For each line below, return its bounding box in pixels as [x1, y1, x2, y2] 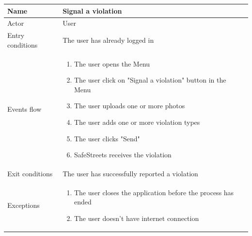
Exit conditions [7, 169, 53, 179]
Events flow [7, 104, 42, 114]
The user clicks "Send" [74, 133, 140, 143]
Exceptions [7, 200, 40, 210]
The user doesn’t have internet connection [74, 213, 199, 223]
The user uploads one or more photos [74, 101, 185, 111]
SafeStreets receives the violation [74, 150, 172, 160]
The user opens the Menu [74, 58, 150, 68]
